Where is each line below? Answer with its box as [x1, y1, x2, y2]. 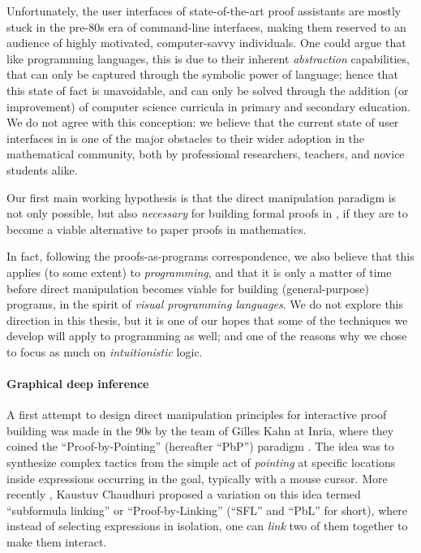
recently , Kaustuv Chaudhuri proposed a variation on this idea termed [6, 486, 361, 503]
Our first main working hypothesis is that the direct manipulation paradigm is [6, 188, 397, 205]
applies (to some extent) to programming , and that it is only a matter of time [6, 263, 392, 280]
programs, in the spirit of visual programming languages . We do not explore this [6, 296, 404, 313]
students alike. [6, 161, 78, 178]
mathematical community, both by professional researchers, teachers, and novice [6, 145, 405, 162]
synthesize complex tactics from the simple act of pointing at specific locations [6, 454, 396, 471]
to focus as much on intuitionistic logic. [6, 343, 203, 360]
